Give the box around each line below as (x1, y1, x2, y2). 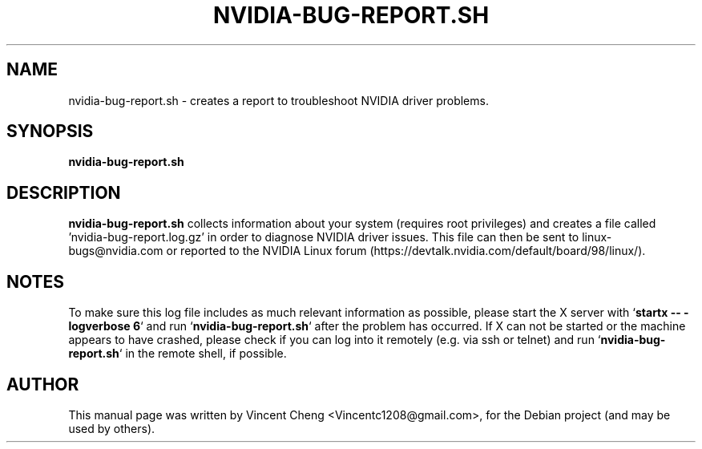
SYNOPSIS (6, 121, 94, 142)
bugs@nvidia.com (68, 244, 163, 258)
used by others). (68, 421, 155, 435)
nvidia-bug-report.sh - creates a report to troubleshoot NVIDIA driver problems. (68, 93, 489, 107)
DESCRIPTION (6, 182, 121, 203)
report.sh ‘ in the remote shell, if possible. (68, 346, 287, 361)
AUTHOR (6, 374, 79, 394)
